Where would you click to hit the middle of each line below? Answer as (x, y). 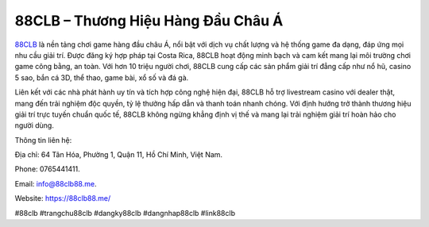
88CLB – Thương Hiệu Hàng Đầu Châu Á (149, 21)
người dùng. (35, 125)
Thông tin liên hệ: (43, 140)
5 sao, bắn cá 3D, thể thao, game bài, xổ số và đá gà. (102, 77)
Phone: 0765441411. (47, 169)
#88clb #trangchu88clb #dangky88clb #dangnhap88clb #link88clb (125, 213)
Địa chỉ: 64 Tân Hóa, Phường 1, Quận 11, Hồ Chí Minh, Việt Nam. (118, 155)
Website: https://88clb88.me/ (63, 198)
